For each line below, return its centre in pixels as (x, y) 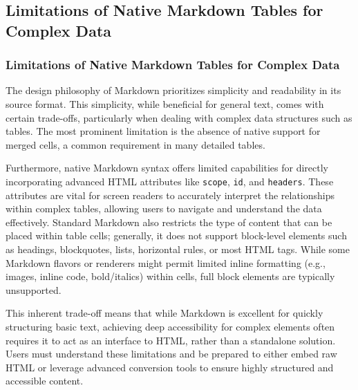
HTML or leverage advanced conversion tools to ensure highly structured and (170, 367)
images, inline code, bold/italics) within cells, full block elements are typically (170, 276)
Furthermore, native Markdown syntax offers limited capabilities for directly (167, 168)
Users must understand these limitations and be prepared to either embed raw (171, 354)
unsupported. (34, 289)
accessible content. (45, 381)
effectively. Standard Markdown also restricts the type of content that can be (169, 222)
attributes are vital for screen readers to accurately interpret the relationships (170, 195)
